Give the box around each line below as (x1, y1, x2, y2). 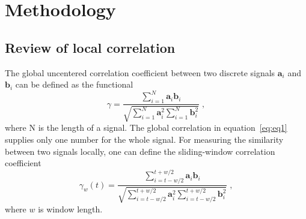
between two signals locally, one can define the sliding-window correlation (5, 145, 275, 157)
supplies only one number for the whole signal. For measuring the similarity (5, 133, 284, 146)
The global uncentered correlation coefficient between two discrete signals (5, 66, 275, 79)
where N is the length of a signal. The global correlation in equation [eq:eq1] (5, 121, 287, 134)
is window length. (38, 202, 103, 215)
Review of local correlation (5, 38, 176, 56)
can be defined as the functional (15, 78, 133, 91)
